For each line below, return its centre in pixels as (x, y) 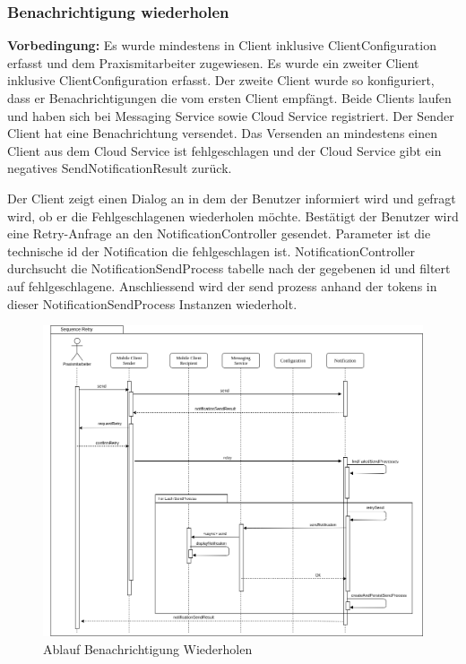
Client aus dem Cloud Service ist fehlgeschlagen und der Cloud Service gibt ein (224, 150)
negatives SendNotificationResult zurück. (120, 168)
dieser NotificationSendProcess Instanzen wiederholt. (152, 303)
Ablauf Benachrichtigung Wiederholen (148, 648)
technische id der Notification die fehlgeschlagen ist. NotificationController (211, 250)
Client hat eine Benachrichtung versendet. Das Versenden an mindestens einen (222, 133)
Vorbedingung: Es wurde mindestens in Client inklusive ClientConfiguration (222, 45)
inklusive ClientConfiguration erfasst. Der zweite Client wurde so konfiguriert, (221, 80)
